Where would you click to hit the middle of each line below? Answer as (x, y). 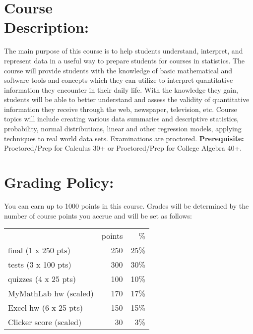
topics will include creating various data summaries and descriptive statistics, (122, 119)
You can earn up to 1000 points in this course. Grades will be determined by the (126, 205)
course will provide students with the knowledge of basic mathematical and (118, 70)
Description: (46, 27)
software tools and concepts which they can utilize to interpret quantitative (119, 80)
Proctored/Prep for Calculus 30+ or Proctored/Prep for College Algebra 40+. (123, 148)
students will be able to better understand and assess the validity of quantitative (127, 99)
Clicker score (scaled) (45, 322)
